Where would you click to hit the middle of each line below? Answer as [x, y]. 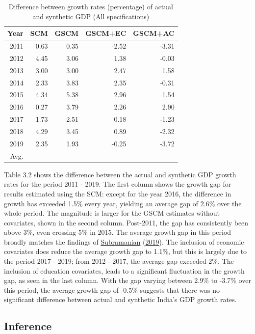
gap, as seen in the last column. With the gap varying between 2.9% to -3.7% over [127, 280]
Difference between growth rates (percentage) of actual [91, 6]
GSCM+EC [106, 33]
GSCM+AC [154, 33]
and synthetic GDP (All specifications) [91, 16]
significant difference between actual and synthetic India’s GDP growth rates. [120, 299]
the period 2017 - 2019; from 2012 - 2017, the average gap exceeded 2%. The [119, 261]
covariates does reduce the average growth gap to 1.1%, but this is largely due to [126, 251]
